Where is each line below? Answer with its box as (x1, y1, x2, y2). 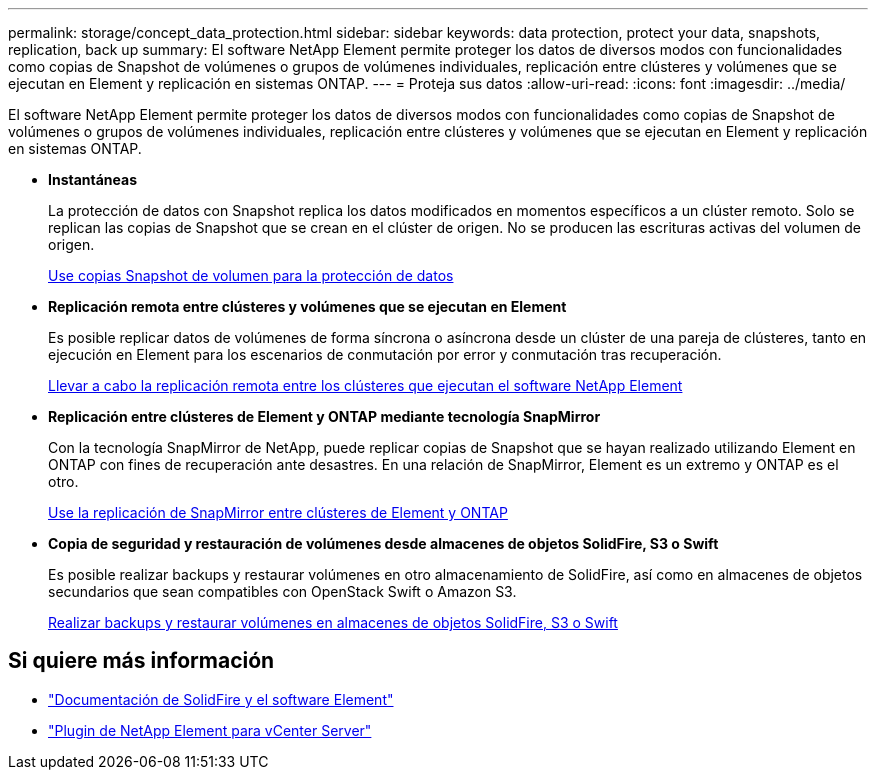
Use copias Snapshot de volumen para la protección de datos (48, 267, 454, 284)
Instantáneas (48, 171, 138, 188)
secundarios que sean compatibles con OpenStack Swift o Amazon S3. (48, 583, 517, 600)
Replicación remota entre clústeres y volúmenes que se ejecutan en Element (48, 298, 567, 315)
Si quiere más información (8, 648, 275, 674)
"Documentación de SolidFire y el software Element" (48, 690, 394, 708)
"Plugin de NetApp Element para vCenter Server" (48, 721, 372, 739)
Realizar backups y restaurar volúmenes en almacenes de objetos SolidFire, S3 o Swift (48, 614, 618, 631)
